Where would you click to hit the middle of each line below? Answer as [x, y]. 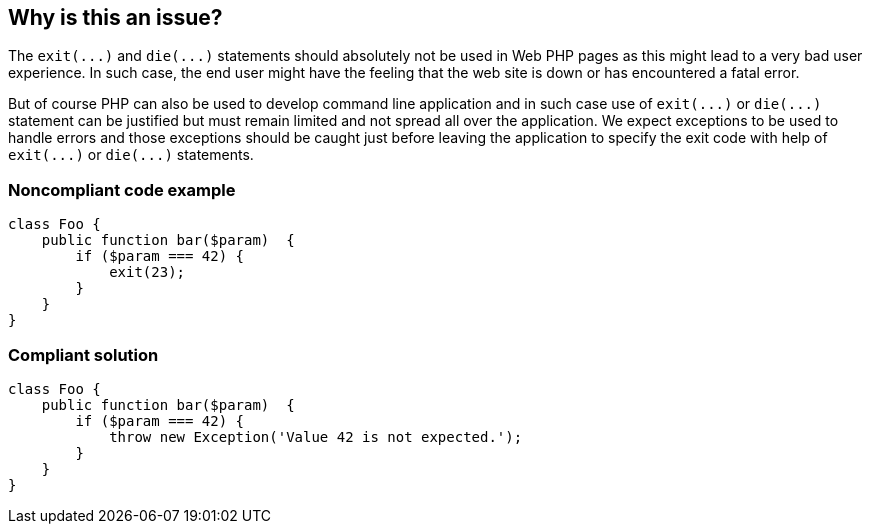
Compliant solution [83, 354]
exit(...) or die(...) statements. [131, 155]
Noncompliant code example [122, 189]
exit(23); [147, 272]
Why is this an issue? [115, 17]
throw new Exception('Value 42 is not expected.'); [316, 436]
